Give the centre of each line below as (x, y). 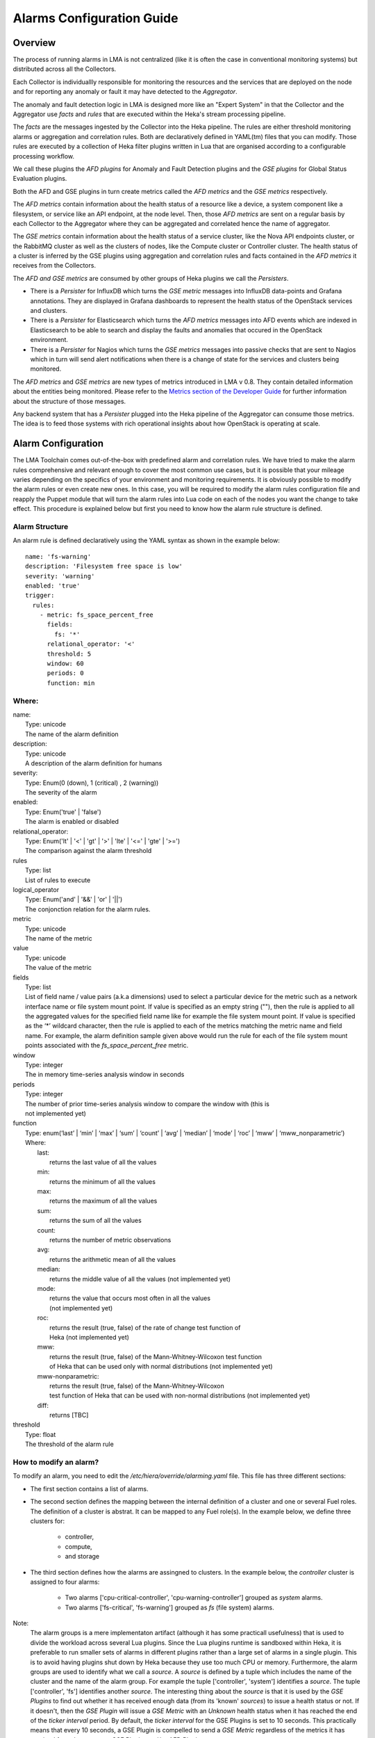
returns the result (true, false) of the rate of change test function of (145, 1327)
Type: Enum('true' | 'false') (64, 812)
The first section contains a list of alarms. (89, 1488)
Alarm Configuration (58, 444)
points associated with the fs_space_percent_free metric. (107, 1046)
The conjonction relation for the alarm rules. (88, 909)
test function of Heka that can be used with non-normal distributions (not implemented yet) (180, 1396)
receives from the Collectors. (55, 266)
